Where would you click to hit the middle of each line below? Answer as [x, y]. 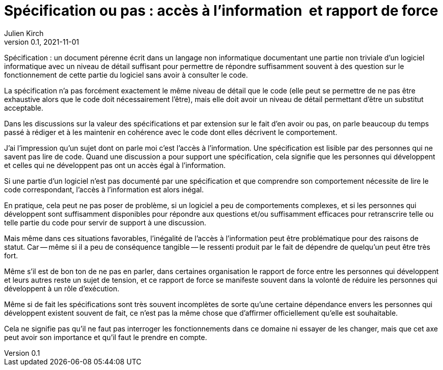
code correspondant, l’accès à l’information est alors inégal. [104, 189]
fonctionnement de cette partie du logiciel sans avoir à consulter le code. [126, 75]
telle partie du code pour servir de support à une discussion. [105, 222]
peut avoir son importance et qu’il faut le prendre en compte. [106, 337]
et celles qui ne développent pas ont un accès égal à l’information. [115, 165]
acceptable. [24, 108]
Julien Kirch [24, 33]
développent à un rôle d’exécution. [62, 288]
